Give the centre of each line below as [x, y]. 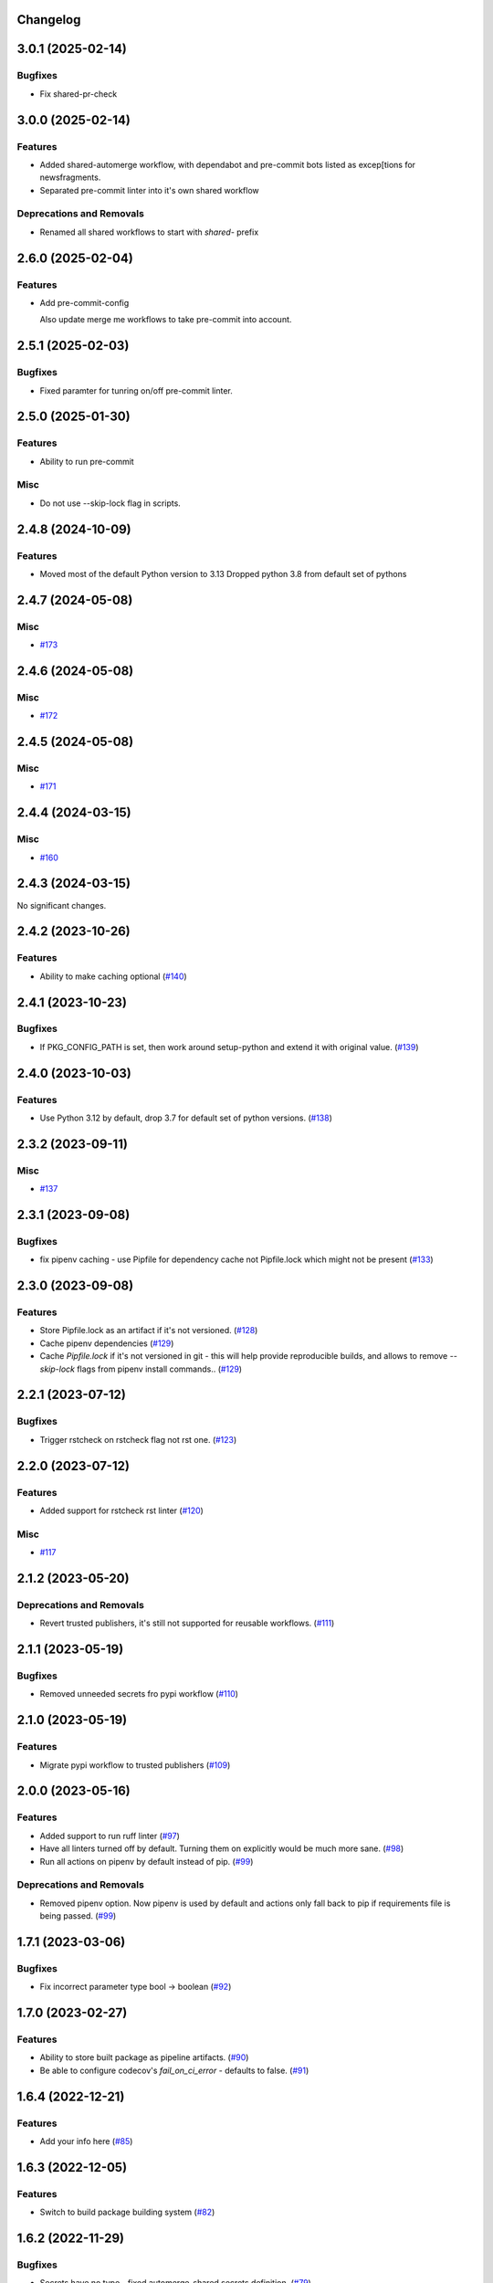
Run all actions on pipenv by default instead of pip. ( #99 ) [147, 1861]
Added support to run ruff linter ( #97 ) [110, 1836]
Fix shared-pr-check [79, 94]
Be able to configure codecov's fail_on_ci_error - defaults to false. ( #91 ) [174, 2070]
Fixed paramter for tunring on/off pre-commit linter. [136, 390]
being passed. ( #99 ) [78, 1916]
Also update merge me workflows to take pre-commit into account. [166, 320]
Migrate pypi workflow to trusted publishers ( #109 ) [135, 1765]
